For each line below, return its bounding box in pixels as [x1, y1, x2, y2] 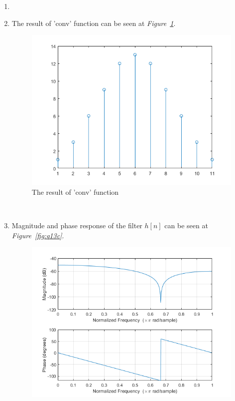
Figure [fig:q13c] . [11, 230, 64, 240]
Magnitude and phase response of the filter [11, 220, 142, 231]
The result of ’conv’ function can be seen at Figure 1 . [11, 17, 176, 28]
